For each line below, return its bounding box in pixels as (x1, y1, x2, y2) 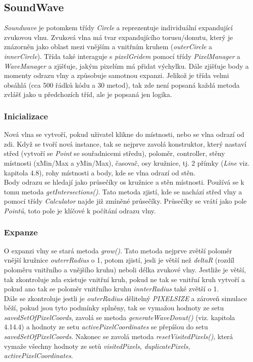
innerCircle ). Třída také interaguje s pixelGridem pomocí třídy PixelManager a (4, 51, 240, 61)
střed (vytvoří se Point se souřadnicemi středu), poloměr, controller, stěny (4, 148, 225, 158)
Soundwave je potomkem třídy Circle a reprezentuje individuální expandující (4, 22, 233, 33)
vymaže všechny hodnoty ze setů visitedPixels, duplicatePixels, (4, 341, 190, 351)
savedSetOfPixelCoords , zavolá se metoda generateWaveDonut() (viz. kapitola (4, 312, 235, 322)
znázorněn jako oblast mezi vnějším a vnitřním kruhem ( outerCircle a (4, 41, 212, 52)
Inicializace (4, 110, 48, 122)
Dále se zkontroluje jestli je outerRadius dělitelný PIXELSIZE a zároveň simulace (4, 293, 247, 303)
